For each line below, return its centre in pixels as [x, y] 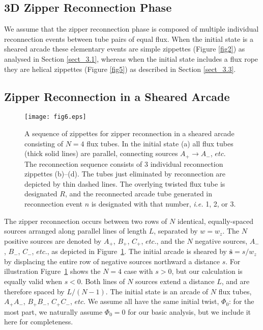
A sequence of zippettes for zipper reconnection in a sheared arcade [129, 133]
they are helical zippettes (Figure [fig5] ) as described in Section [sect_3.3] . [120, 69]
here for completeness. [39, 322]
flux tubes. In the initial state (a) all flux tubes [160, 143]
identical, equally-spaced [215, 221]
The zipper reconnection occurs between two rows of [86, 221]
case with [138, 271]
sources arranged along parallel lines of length [76, 231]
